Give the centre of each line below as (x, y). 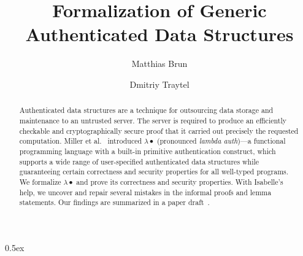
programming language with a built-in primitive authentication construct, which (148, 151)
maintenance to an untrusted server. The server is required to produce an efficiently (153, 120)
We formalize (40, 181)
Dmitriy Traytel (159, 84)
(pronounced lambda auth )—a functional (221, 141)
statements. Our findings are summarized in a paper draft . (114, 202)
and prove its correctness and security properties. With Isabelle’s (180, 181)
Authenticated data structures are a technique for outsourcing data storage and (146, 110)
